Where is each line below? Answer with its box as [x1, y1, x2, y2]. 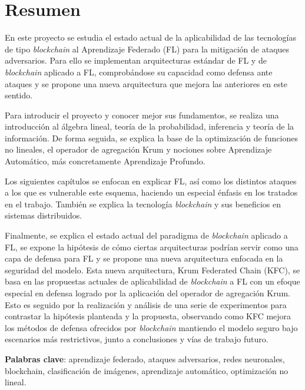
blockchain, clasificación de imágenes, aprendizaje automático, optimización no [5, 364, 289, 376]
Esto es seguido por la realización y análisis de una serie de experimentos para [5, 298, 287, 310]
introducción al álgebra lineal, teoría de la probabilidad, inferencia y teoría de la [5, 120, 294, 133]
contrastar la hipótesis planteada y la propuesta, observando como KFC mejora [5, 310, 291, 322]
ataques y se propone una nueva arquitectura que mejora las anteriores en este [5, 77, 288, 90]
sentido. [5, 89, 33, 101]
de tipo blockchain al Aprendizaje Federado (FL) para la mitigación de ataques [5, 42, 290, 55]
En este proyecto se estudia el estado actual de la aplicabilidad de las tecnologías [5, 31, 296, 44]
